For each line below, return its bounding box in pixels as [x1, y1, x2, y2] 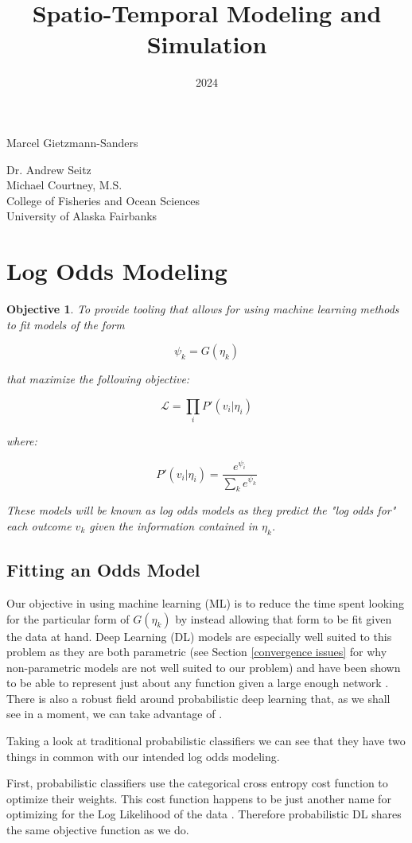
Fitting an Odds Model [6, 557, 200, 582]
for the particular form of [6, 610, 130, 627]
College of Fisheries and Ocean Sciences [6, 192, 200, 208]
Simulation [146, 28, 267, 60]
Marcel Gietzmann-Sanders [6, 134, 138, 150]
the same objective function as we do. [6, 822, 189, 838]
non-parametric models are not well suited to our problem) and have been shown [6, 658, 401, 675]
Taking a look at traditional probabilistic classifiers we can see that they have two [6, 732, 406, 749]
